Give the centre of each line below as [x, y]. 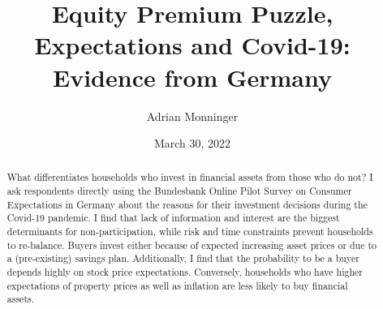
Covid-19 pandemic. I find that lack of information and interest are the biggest [173, 218]
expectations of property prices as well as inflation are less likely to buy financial [177, 285]
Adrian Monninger [192, 116]
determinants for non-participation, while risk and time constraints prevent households [190, 232]
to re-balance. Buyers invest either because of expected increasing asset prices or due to [192, 245]
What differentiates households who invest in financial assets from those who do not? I [190, 177]
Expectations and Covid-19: [192, 45]
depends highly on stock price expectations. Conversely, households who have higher [185, 272]
